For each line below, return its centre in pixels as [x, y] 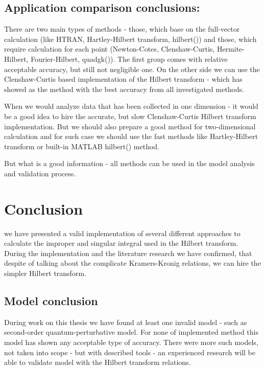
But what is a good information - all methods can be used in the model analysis [129, 163]
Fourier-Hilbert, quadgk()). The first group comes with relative [129, 59]
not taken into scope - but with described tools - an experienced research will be [130, 352]
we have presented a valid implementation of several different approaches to [122, 233]
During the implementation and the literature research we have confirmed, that [128, 253]
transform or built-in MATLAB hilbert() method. [82, 146]
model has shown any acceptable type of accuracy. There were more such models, [131, 342]
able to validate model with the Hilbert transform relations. [98, 362]
